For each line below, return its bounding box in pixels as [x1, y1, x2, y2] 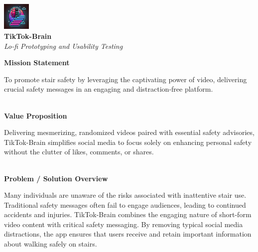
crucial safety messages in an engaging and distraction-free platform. [4, 84, 213, 94]
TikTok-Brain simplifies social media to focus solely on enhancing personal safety [4, 136, 252, 147]
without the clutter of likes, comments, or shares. [4, 146, 154, 157]
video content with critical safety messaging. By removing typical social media [4, 219, 243, 229]
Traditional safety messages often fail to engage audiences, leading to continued [4, 199, 246, 210]
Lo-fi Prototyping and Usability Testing [4, 40, 123, 51]
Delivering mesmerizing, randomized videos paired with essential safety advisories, [4, 127, 255, 137]
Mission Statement [4, 57, 70, 68]
